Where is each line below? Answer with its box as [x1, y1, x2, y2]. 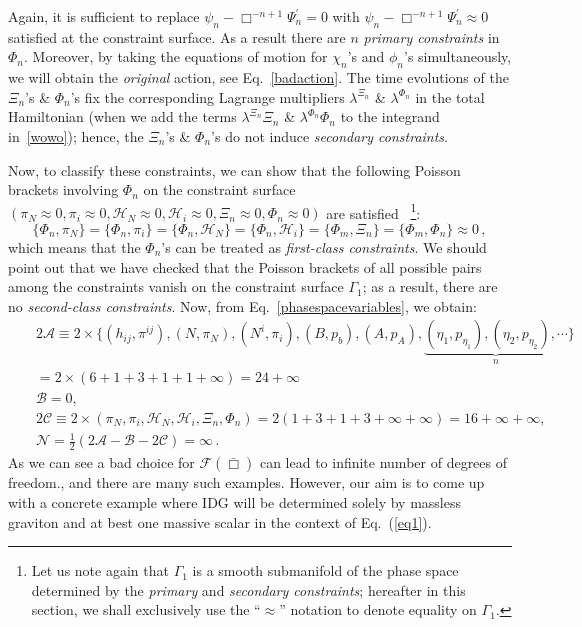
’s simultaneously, [404, 46, 512, 67]
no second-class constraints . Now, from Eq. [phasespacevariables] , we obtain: [8, 295, 477, 316]
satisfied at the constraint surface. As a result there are [8, 26, 346, 47]
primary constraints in [363, 26, 500, 47]
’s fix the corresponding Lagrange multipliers [70, 86, 345, 107]
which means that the [8, 237, 141, 257]
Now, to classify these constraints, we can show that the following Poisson [8, 159, 461, 180]
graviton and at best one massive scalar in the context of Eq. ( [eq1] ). [8, 511, 432, 532]
